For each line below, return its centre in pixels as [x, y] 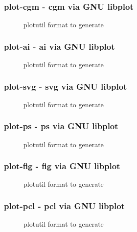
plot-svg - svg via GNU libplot [66, 86]
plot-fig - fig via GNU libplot [62, 166]
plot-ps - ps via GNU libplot [61, 126]
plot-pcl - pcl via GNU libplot [64, 205]
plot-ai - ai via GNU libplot [59, 46]
